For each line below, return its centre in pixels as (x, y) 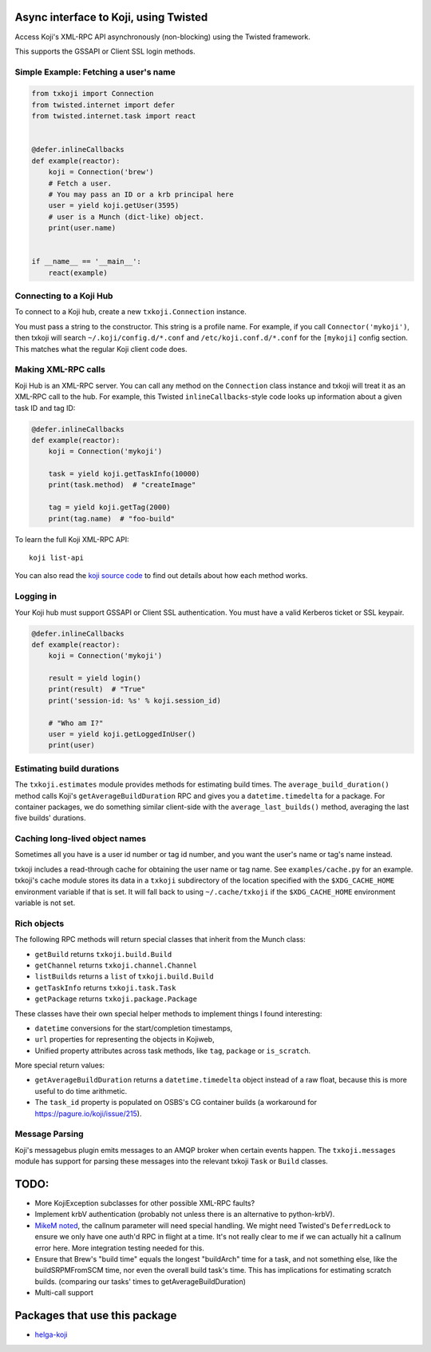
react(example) (78, 273)
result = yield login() (95, 678)
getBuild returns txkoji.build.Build (103, 954)
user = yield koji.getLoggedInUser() (122, 734)
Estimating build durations (67, 768)
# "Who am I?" (76, 723)
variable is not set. (45, 903)
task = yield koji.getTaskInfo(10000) (124, 474)
